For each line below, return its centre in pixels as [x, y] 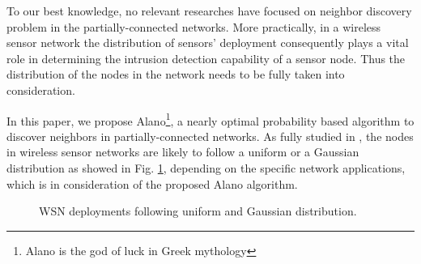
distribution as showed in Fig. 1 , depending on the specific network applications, [206, 168]
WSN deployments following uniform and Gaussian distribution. [198, 211]
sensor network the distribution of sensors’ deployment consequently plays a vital [208, 43]
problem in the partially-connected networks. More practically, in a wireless [194, 26]
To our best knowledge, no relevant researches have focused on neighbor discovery [209, 11]
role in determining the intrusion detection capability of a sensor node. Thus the [206, 58]
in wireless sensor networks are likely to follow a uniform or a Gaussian [183, 152]
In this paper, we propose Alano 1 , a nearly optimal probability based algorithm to [210, 119]
